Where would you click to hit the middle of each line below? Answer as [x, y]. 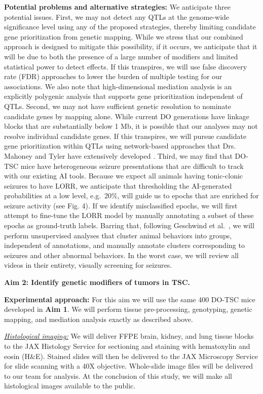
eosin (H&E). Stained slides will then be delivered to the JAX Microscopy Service [131, 356]
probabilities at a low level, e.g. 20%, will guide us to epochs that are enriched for [131, 195]
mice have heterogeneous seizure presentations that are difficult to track [132, 166]
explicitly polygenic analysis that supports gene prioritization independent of [123, 96]
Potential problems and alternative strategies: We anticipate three [117, 7]
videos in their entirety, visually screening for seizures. [88, 265]
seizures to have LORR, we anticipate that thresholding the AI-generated [118, 185]
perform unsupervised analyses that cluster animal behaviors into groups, [118, 235]
